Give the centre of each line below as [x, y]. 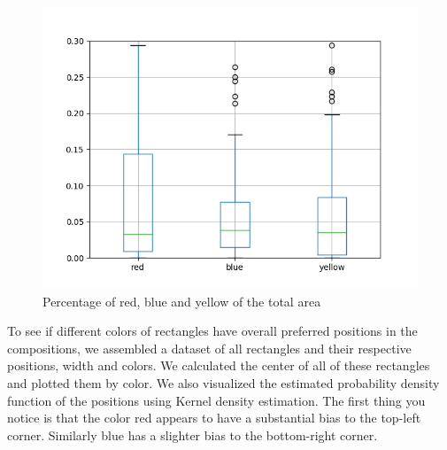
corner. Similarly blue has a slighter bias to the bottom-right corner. [193, 434]
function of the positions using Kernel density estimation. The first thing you [216, 400]
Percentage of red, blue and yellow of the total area [182, 301]
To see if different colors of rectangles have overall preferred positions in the [212, 331]
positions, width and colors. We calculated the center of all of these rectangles [219, 365]
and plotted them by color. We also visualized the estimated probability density [223, 382]
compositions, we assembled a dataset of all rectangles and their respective [209, 348]
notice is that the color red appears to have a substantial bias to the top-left [214, 418]
